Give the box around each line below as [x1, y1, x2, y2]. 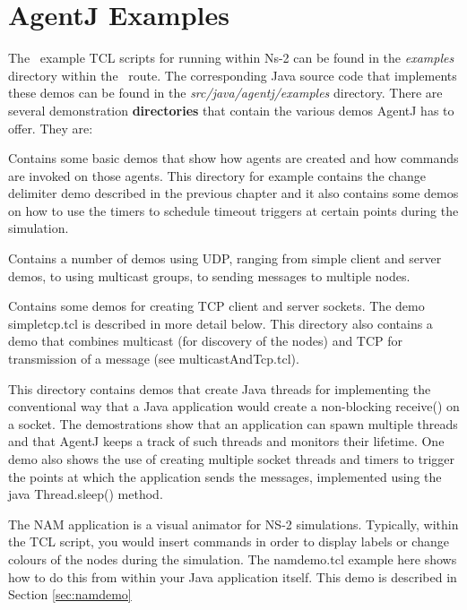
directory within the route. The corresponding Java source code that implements [8, 65, 457, 84]
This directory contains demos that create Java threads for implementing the [8, 379, 431, 398]
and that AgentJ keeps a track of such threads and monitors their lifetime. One [8, 432, 445, 451]
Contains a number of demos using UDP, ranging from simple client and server [8, 249, 442, 268]
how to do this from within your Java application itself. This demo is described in [8, 567, 457, 586]
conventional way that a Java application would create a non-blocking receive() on [8, 397, 460, 416]
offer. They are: [8, 118, 93, 137]
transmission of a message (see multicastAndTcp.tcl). [8, 349, 299, 368]
